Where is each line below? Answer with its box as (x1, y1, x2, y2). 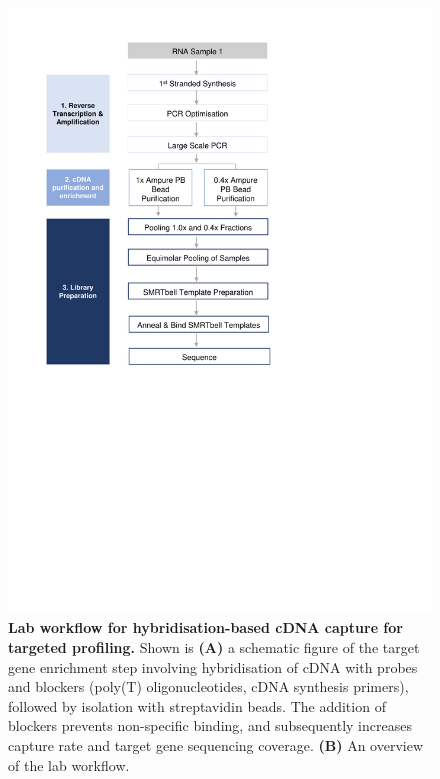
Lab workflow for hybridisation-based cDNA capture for (8, 617, 403, 638)
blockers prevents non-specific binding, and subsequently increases (8, 715, 412, 736)
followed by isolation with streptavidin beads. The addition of (8, 695, 386, 716)
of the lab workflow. (8, 754, 130, 775)
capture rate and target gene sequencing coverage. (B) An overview (8, 734, 424, 755)
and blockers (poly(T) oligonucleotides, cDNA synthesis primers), (8, 676, 409, 697)
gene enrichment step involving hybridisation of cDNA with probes (8, 656, 418, 677)
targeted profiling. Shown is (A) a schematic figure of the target (8, 636, 420, 657)
